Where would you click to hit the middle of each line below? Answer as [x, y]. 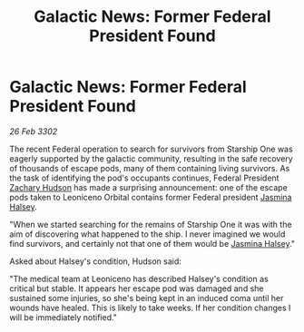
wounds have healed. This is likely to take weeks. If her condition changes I [150, 308]
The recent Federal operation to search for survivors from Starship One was [151, 149]
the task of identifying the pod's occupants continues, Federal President [144, 178]
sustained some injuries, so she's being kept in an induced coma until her [147, 298]
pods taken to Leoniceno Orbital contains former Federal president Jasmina [151, 197]
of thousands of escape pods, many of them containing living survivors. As [150, 168]
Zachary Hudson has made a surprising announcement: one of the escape [148, 187]
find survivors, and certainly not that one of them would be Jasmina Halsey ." [152, 243]
